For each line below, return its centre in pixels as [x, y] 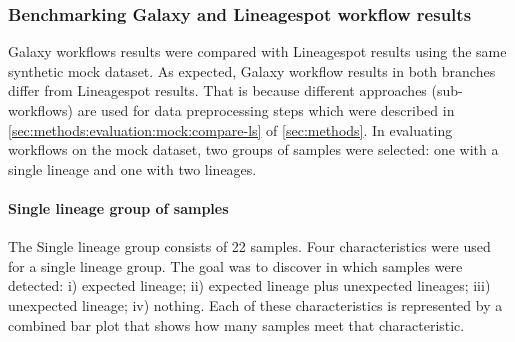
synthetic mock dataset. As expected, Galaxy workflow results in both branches [252, 70]
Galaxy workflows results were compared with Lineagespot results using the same [257, 51]
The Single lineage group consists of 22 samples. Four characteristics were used [249, 246]
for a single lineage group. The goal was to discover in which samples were [235, 265]
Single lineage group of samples [118, 207]
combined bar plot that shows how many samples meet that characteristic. [236, 324]
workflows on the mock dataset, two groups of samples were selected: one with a [253, 149]
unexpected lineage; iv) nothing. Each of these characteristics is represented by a [255, 304]
